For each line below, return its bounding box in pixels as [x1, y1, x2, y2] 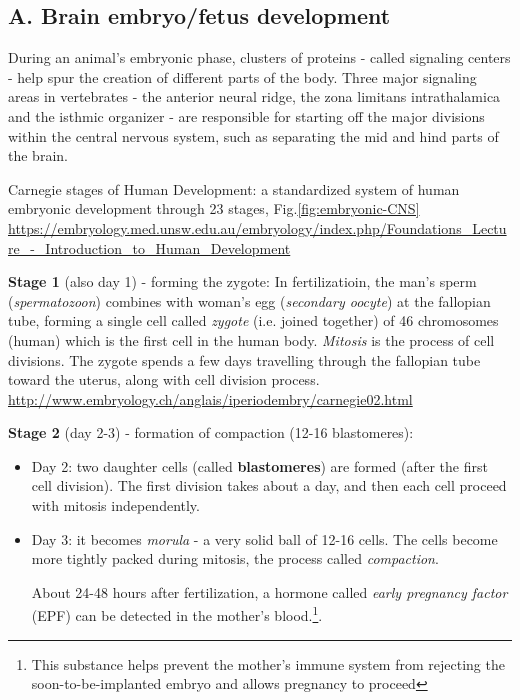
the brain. [8, 145, 68, 166]
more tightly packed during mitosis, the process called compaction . [31, 548, 439, 569]
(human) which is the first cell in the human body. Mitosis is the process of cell [8, 329, 495, 350]
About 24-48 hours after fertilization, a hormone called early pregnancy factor [31, 581, 508, 602]
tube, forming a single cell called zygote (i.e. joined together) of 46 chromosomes [8, 310, 499, 331]
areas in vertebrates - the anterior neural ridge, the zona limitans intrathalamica [8, 86, 501, 107]
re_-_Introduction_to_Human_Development [8, 237, 291, 258]
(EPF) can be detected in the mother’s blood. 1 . [31, 602, 323, 626]
